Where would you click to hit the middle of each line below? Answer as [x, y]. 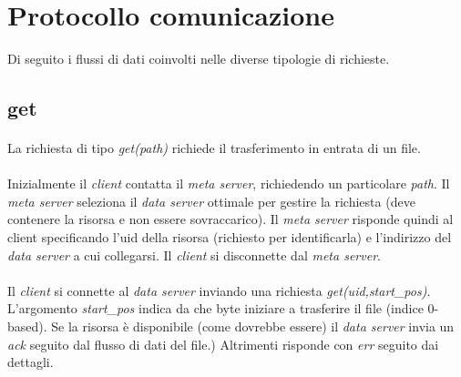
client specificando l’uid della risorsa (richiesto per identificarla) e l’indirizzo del [230, 237]
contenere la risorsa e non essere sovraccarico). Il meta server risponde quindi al [230, 219]
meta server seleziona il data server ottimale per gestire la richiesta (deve [211, 201]
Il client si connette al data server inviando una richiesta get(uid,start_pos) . [219, 290]
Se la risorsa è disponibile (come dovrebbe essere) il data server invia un [253, 326]
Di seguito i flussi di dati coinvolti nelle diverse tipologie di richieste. [199, 59]
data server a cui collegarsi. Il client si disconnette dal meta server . [194, 255]
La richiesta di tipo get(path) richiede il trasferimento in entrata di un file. [214, 148]
